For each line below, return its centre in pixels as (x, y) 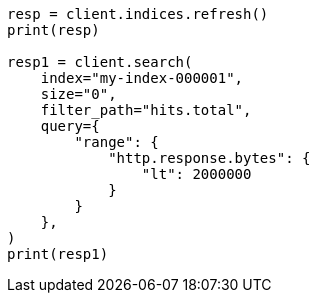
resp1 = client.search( (100, 62)
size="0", (78, 94)
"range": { (116, 142)
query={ (70, 126)
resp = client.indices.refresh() (138, 14)
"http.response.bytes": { (209, 158)
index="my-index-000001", (142, 78)
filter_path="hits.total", (146, 110)
